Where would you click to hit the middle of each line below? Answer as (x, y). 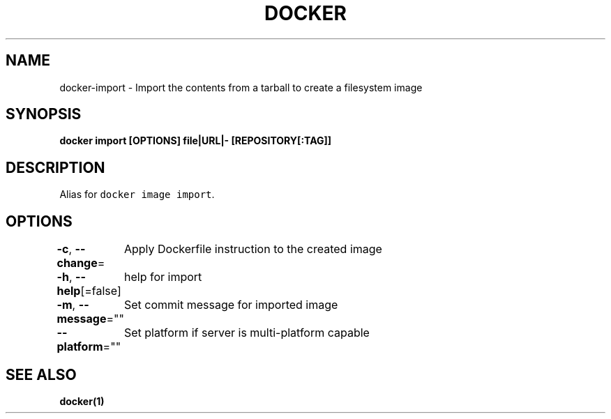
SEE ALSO (41, 374)
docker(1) (82, 401)
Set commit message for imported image (231, 305)
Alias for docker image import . (137, 195)
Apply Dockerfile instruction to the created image (253, 249)
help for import (163, 277)
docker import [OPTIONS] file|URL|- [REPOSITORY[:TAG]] (196, 141)
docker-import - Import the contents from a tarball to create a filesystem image (241, 87)
